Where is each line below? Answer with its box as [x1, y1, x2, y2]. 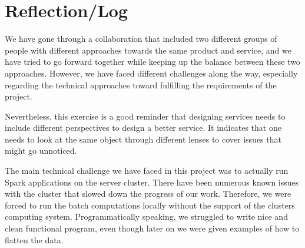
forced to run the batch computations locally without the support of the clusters [5, 199, 295, 211]
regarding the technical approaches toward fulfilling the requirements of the [5, 78, 277, 91]
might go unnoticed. [5, 144, 77, 157]
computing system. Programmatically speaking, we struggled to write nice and [5, 210, 288, 223]
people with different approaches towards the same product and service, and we [5, 44, 291, 56]
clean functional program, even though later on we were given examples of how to [5, 222, 300, 234]
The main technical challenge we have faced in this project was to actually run [5, 164, 289, 177]
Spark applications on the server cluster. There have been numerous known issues [5, 176, 299, 188]
